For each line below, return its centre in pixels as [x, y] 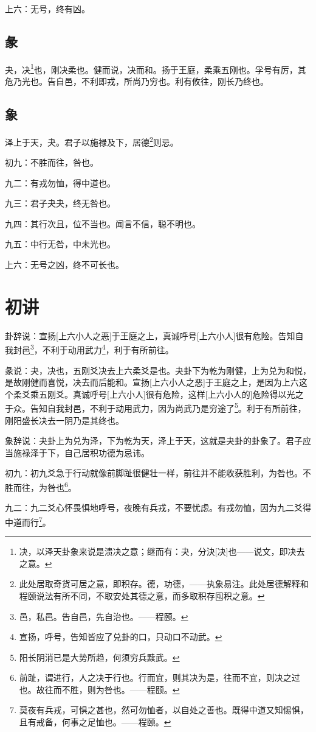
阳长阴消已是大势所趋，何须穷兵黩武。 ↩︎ [99, 657]
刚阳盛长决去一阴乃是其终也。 [64, 420]
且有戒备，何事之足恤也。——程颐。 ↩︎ [95, 722]
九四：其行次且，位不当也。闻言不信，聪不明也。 [103, 223]
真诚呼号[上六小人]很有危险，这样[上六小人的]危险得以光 [184, 394]
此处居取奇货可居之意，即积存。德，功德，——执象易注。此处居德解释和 [164, 584]
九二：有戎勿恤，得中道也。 [60, 182]
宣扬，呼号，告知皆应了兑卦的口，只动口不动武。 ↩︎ [121, 637]
